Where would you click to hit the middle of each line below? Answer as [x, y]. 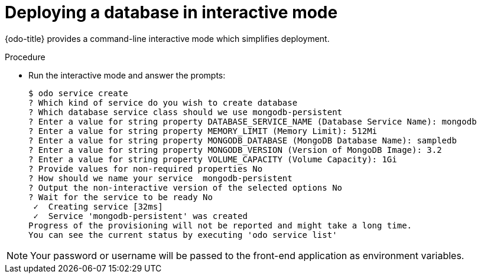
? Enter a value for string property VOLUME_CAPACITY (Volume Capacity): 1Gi [213, 159]
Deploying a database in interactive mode [171, 12]
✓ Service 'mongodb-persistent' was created [140, 216]
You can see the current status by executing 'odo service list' [183, 235]
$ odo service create [78, 93]
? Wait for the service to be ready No [121, 197]
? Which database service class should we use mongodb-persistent [186, 112]
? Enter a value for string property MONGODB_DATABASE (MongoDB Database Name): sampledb [243, 140]
